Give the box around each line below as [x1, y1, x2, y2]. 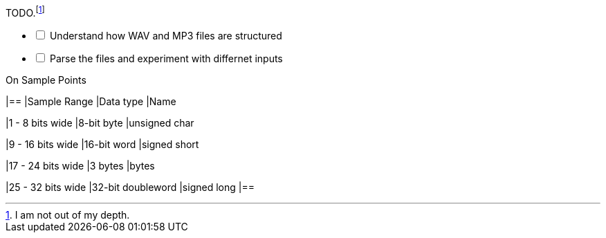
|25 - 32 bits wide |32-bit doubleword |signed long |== [6, 181, 255, 193]
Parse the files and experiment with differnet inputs [49, 52, 283, 64]
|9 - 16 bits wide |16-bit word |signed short [6, 138, 199, 150]
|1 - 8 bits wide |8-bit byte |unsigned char [6, 116, 194, 129]
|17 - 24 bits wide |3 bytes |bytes [6, 159, 155, 172]
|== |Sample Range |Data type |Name [6, 95, 176, 107]
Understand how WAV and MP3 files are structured [49, 29, 282, 42]
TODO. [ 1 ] [6, 5, 45, 19]
